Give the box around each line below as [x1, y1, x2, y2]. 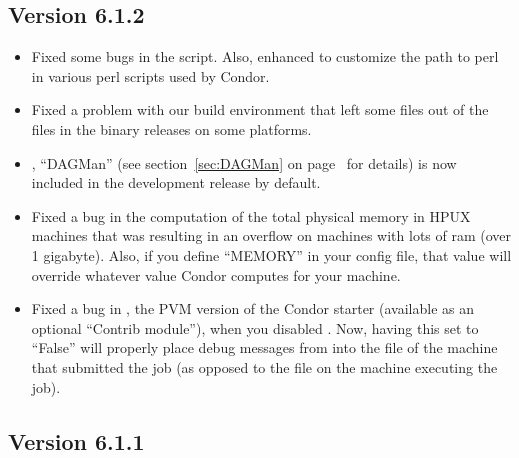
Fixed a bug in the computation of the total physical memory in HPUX [31, 205, 471, 226]
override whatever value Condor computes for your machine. [31, 264, 401, 285]
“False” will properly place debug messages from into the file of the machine [31, 337, 498, 358]
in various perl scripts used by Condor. [31, 65, 270, 86]
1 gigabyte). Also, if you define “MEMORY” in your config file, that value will [31, 244, 512, 265]
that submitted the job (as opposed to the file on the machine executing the [31, 356, 498, 377]
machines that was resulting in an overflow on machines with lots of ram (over [31, 225, 512, 246]
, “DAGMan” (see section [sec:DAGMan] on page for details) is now [31, 152, 457, 173]
